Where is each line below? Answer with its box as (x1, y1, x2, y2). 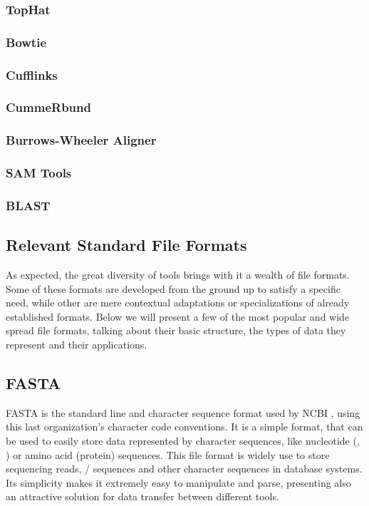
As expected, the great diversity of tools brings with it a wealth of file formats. (6, 267, 350, 282)
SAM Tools (6, 164, 72, 182)
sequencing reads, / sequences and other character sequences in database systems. (6, 461, 363, 476)
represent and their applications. (6, 337, 147, 352)
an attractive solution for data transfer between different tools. (6, 489, 279, 504)
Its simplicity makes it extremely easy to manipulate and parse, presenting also (6, 475, 351, 490)
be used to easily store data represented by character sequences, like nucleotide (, (6, 433, 360, 448)
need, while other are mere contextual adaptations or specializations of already (6, 295, 350, 310)
